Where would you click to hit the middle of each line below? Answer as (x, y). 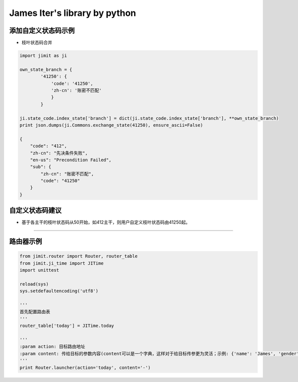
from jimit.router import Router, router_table (78, 256)
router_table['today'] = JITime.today (67, 326)
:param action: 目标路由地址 (52, 347)
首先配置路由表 (35, 312)
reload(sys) (34, 284)
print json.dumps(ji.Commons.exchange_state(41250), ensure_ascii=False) (111, 125)
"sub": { (41, 167)
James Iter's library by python (73, 13)
